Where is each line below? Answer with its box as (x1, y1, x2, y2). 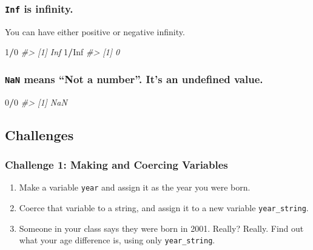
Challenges (5, 125, 74, 144)
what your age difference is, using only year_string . (19, 234, 215, 246)
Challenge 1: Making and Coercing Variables (5, 157, 228, 172)
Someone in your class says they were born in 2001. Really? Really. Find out (19, 221, 304, 234)
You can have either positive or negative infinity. (5, 25, 185, 38)
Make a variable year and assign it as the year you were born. (19, 181, 251, 194)
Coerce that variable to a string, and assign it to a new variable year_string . (19, 201, 309, 214)
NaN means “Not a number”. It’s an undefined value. (5, 71, 263, 86)
